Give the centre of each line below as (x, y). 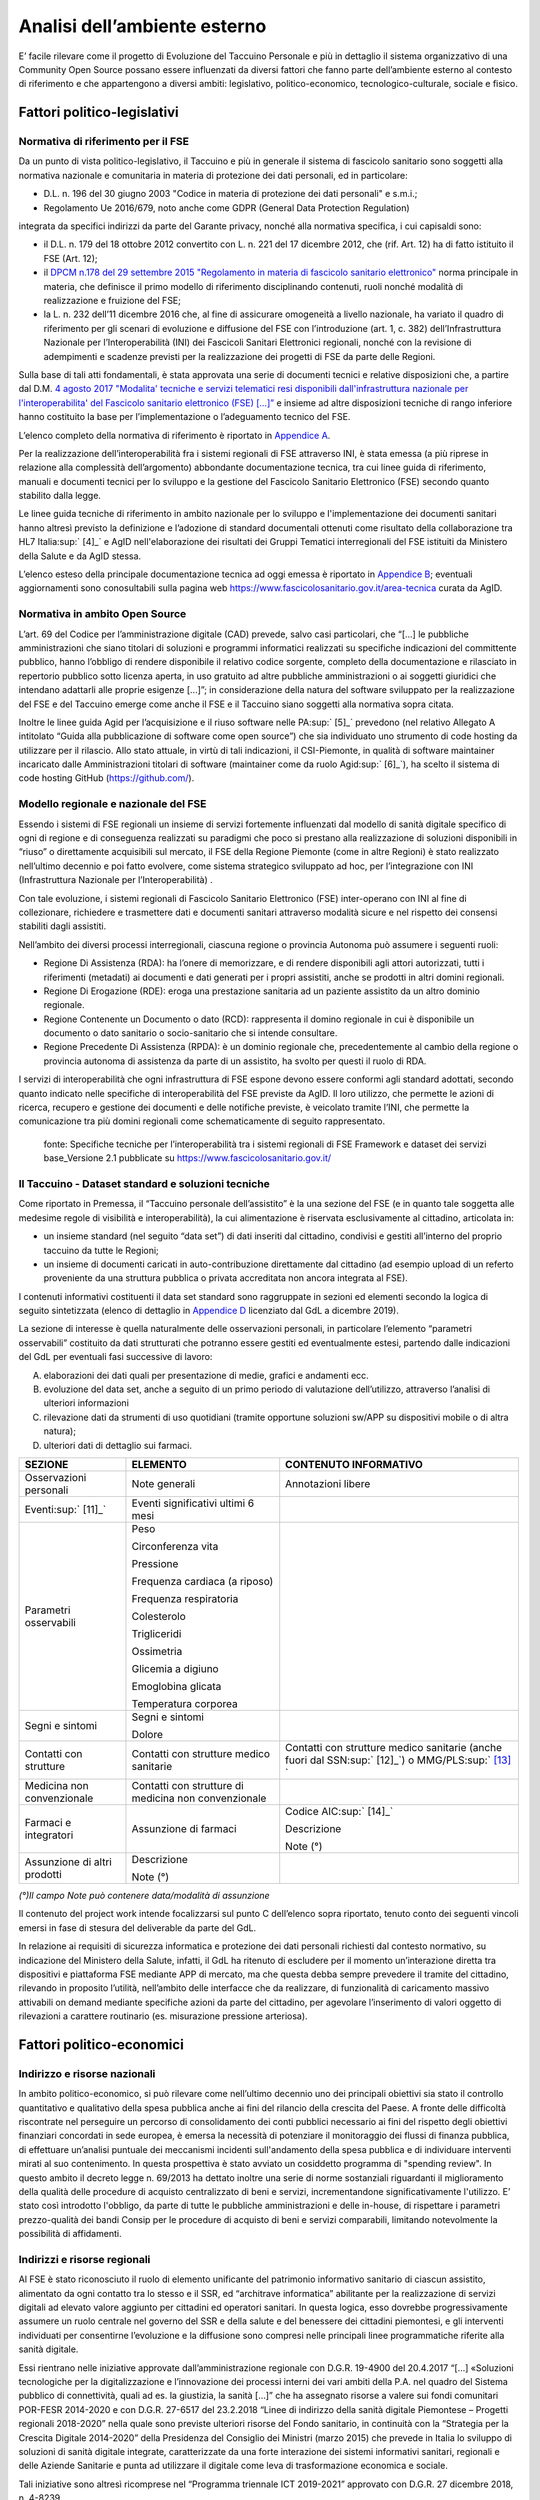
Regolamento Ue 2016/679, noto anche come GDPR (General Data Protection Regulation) (226, 207)
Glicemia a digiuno (175, 1668)
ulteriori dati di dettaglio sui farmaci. (118, 1445)
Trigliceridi (156, 1633)
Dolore (147, 1734)
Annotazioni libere (328, 1483)
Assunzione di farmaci (184, 1828)
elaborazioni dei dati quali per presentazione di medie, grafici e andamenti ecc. (206, 1375)
